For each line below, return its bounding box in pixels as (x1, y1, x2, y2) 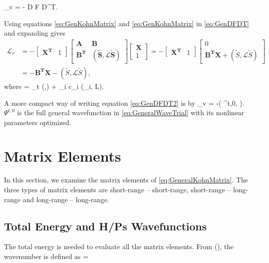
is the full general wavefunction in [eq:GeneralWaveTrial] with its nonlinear (17, 107, 244, 118)
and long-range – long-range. (23, 194, 110, 204)
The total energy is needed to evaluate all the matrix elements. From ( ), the (4, 241, 234, 252)
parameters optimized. (4, 117, 72, 127)
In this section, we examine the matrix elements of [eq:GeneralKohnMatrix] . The (4, 175, 248, 185)
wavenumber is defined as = (4, 251, 88, 261)
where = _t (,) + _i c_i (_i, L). (4, 81, 104, 91)
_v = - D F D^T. (4, 1, 58, 11)
